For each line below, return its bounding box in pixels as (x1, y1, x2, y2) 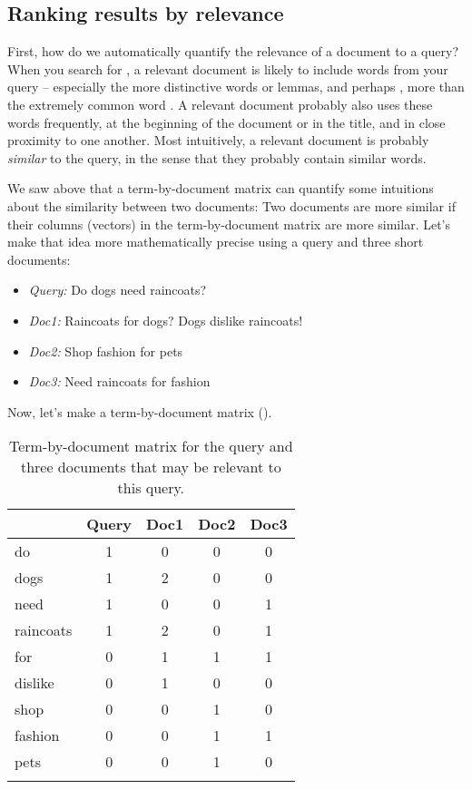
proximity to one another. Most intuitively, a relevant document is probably (7, 131, 429, 150)
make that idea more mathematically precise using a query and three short (7, 232, 424, 251)
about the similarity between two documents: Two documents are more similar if (7, 196, 456, 215)
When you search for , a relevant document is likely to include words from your (7, 59, 448, 78)
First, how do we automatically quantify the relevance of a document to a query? (7, 42, 458, 61)
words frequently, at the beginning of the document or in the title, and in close (7, 112, 446, 131)
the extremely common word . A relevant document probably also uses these (7, 94, 433, 113)
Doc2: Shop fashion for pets (28, 341, 183, 360)
